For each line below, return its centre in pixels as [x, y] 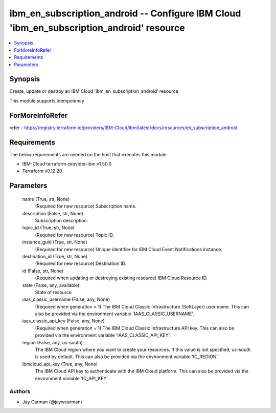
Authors [20, 391]
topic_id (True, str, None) [49, 228]
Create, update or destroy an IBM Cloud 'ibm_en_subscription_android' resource [94, 91]
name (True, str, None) [46, 199]
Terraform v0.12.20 [42, 171]
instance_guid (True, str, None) [55, 242]
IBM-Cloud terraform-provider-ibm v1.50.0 [67, 164]
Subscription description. [62, 220]
